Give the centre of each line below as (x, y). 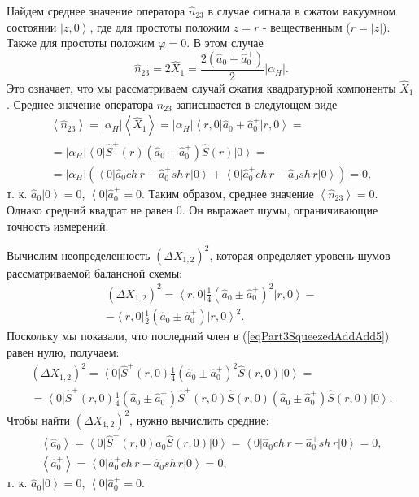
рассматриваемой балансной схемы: (94, 272)
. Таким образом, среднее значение (228, 194)
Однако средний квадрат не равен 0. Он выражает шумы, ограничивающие (192, 210)
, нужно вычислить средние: (199, 419)
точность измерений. (58, 225)
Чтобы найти (39, 419)
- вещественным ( (306, 26)
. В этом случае (225, 43)
